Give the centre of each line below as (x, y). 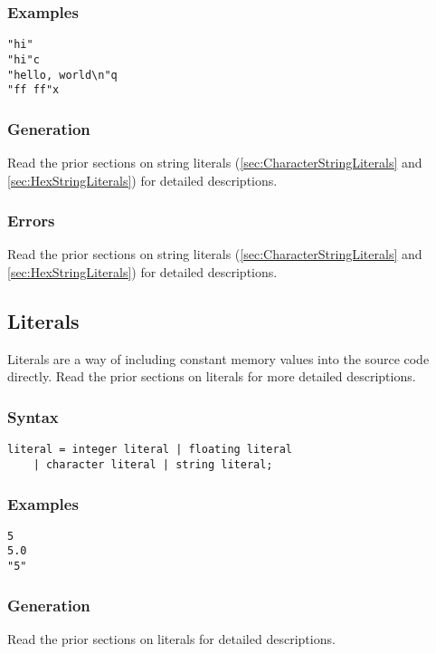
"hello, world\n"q (62, 75)
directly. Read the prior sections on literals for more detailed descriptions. (212, 376)
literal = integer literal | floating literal (150, 450)
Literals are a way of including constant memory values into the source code (218, 358)
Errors (31, 221)
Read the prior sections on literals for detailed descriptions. (171, 638)
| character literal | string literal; (153, 464)
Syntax (33, 416)
